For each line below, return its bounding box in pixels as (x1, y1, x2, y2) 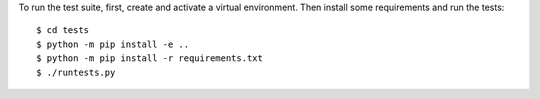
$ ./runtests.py (36, 66, 116, 78)
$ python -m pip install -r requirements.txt (36, 53, 264, 64)
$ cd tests (36, 25, 90, 36)
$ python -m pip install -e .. (36, 38, 190, 50)
